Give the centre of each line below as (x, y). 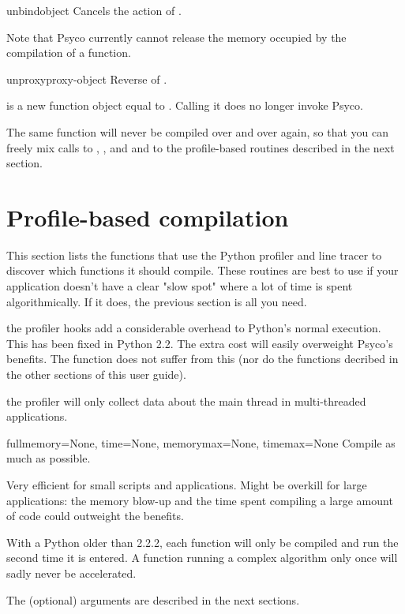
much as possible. (49, 458)
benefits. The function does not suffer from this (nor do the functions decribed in (202, 359)
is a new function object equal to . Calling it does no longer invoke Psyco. (185, 105)
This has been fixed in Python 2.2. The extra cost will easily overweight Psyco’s (200, 343)
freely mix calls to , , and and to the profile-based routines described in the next (201, 147)
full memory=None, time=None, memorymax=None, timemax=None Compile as (201, 442)
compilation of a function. (69, 52)
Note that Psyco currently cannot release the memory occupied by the (176, 37)
